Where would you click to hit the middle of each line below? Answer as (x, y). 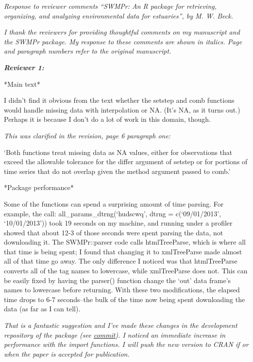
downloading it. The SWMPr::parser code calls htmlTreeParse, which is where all (125, 242)
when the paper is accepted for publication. (67, 353)
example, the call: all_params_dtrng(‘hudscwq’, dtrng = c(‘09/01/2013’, (113, 213)
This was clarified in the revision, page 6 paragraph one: (87, 135)
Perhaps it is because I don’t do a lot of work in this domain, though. (108, 119)
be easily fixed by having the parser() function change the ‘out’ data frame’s (118, 280)
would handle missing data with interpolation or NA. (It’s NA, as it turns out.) (122, 109)
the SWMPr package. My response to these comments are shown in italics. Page (123, 41)
